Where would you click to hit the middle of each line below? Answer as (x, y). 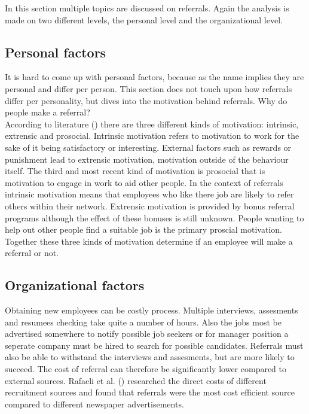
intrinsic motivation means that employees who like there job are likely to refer (149, 194)
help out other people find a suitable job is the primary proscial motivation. (143, 229)
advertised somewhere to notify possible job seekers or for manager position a (147, 334)
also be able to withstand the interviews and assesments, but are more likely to (150, 357)
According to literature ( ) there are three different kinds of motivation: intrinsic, (152, 124)
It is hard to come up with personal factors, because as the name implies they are (154, 77)
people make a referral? (48, 112)
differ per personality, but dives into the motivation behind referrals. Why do (146, 100)
